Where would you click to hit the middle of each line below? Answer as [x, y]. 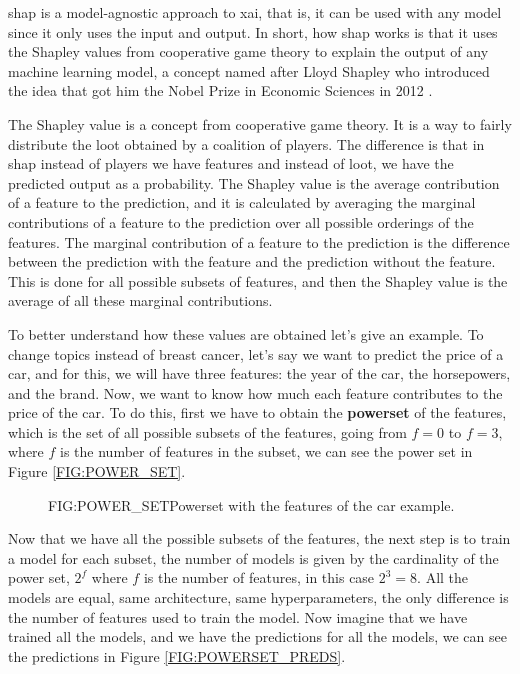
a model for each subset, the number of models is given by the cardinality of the [253, 557]
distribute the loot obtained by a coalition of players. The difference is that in [246, 143]
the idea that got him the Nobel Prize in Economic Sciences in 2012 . [220, 90]
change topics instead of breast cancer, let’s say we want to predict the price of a [256, 353]
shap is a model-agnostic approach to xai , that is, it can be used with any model [255, 12]
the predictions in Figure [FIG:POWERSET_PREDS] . [177, 655]
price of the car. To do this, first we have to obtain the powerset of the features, [257, 412]
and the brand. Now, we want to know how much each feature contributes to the [255, 392]
